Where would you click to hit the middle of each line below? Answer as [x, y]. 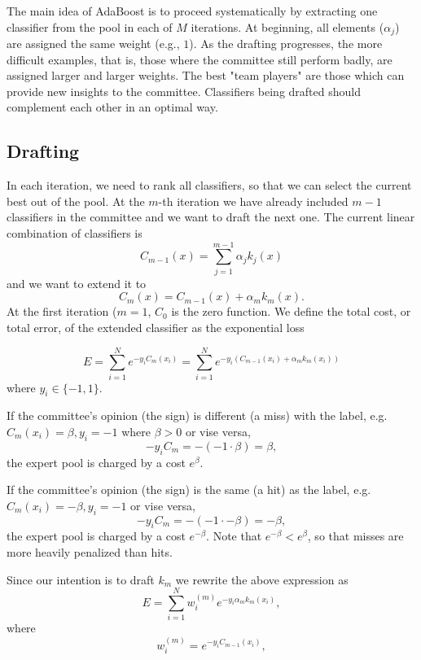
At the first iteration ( [62, 311]
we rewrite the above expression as [262, 579]
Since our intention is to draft [81, 579]
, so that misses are [355, 536]
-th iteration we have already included [253, 201]
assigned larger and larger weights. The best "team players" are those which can [206, 75]
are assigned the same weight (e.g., [93, 44]
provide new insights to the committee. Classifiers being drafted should [184, 91]
